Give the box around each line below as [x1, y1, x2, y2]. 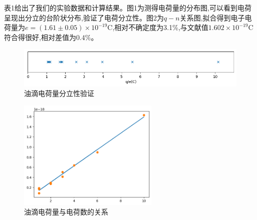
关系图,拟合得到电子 [179, 12, 245, 22]
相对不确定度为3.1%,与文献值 [114, 22, 208, 32]
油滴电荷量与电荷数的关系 [24, 206, 108, 217]
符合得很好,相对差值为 [4, 31, 76, 42]
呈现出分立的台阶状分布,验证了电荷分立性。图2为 [4, 12, 164, 22]
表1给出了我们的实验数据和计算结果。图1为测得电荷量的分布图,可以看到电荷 [4, 2, 251, 12]
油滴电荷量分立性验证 [24, 88, 94, 98]
